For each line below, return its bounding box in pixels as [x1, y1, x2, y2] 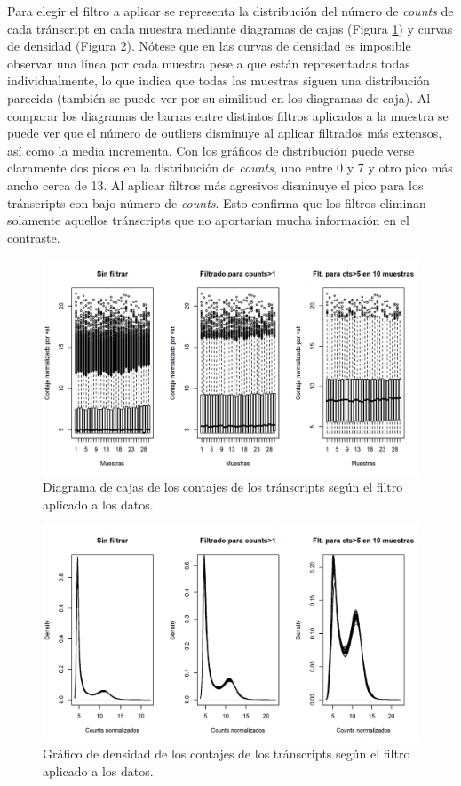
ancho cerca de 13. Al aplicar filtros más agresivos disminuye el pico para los [7, 175, 424, 194]
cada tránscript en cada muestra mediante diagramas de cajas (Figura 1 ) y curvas [7, 19, 453, 37]
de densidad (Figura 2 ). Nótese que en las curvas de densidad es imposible [7, 36, 411, 55]
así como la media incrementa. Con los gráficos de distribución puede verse [7, 140, 415, 159]
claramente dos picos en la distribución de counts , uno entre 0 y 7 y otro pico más [7, 158, 453, 177]
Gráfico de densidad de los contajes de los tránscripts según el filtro [43, 744, 410, 763]
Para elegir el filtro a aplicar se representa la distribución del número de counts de [7, 2, 454, 20]
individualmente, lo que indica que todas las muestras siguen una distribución [7, 71, 430, 90]
